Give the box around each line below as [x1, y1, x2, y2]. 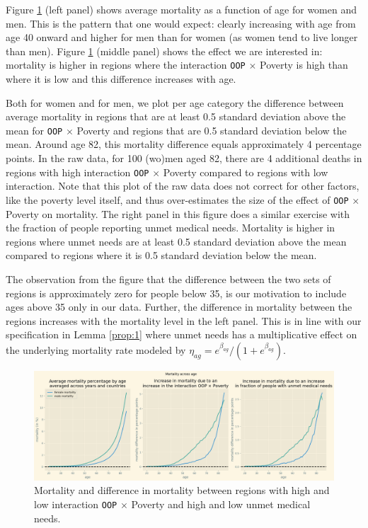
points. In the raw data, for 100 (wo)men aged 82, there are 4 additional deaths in [6, 151, 362, 166]
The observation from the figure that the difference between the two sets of [6, 271, 331, 286]
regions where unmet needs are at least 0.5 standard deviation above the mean [6, 234, 347, 248]
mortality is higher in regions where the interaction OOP [6, 57, 246, 72]
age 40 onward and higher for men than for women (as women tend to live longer [6, 30, 358, 45]
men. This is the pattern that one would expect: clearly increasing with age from [6, 16, 356, 30]
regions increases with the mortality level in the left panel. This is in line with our [6, 313, 362, 328]
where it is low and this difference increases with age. [6, 71, 236, 86]
